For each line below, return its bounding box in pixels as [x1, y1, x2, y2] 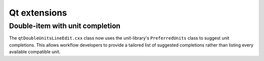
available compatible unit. [9, 49, 61, 55]
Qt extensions [9, 7, 67, 18]
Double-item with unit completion [9, 21, 121, 30]
